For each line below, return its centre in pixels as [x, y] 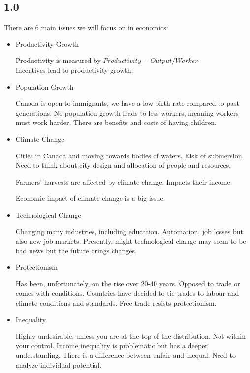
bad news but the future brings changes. [76, 250]
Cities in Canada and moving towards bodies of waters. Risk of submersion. [130, 155]
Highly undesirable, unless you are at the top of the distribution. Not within [130, 336]
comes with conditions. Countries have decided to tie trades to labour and [127, 293]
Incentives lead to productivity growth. [74, 70]
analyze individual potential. [59, 365]
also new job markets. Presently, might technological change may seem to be [131, 241]
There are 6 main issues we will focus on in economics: [86, 27]
